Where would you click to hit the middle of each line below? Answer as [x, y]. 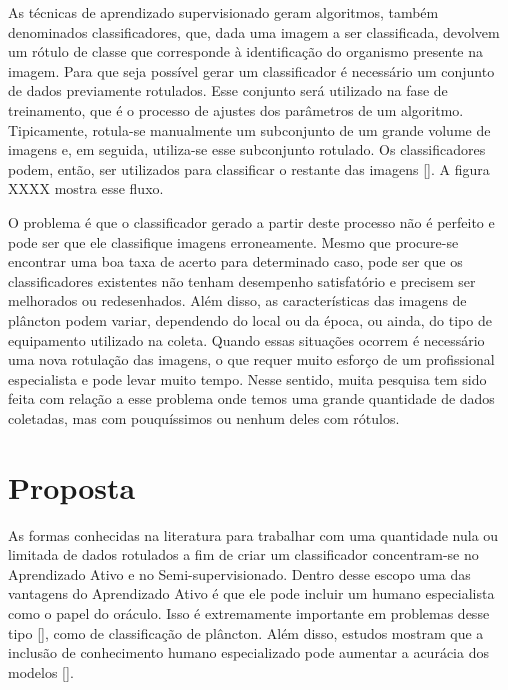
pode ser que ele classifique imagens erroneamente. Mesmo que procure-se [233, 241]
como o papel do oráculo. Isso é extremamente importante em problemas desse [249, 612]
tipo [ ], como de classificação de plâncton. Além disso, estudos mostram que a [246, 632]
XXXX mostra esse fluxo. [86, 188]
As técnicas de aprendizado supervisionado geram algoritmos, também [223, 12]
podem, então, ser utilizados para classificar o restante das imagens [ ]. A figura [249, 168]
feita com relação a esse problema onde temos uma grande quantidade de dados [251, 398]
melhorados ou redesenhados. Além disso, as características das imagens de [237, 300]
